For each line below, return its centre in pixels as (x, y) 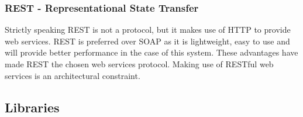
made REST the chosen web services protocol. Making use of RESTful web (139, 64)
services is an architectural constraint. (73, 75)
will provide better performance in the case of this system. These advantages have (151, 52)
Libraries (32, 107)
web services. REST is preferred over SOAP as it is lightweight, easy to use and (147, 41)
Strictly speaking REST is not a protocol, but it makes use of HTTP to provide (148, 30)
